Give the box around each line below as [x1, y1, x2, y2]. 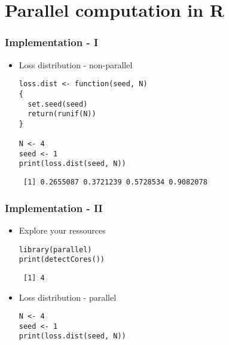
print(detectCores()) [19, 255, 105, 264]
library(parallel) [19, 245, 92, 254]
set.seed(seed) [28, 99, 88, 108]
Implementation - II [5, 200, 103, 215]
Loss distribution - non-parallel [19, 58, 133, 71]
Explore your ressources [19, 223, 106, 236]
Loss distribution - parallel [19, 290, 117, 303]
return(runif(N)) [28, 110, 96, 119]
